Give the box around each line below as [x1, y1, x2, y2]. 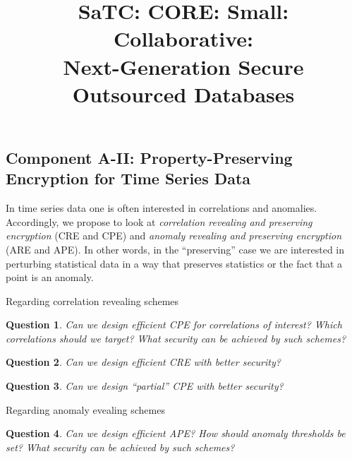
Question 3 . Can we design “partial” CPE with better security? [6, 378, 284, 393]
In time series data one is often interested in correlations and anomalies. [6, 201, 317, 215]
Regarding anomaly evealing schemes [6, 402, 165, 417]
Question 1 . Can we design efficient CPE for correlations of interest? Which [6, 317, 342, 332]
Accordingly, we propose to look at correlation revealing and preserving [6, 214, 312, 229]
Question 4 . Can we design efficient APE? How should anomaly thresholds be [6, 426, 346, 441]
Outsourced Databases [72, 79, 295, 108]
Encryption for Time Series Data [6, 167, 251, 189]
